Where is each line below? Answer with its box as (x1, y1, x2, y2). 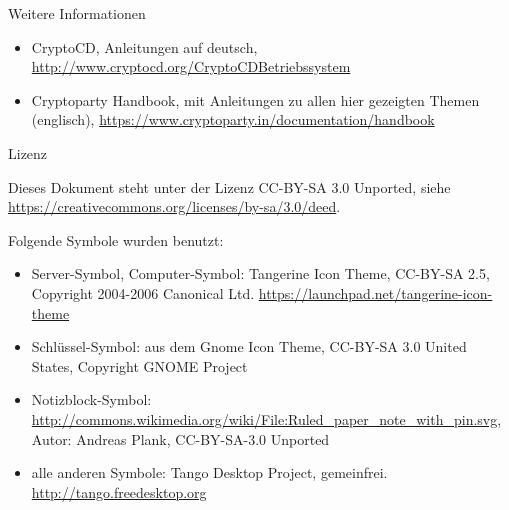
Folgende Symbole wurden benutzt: (8, 229, 224, 250)
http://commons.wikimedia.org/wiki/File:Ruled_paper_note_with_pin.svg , (31, 408, 502, 429)
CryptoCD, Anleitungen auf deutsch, (31, 36, 258, 57)
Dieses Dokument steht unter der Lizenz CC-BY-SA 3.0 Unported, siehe (8, 176, 451, 197)
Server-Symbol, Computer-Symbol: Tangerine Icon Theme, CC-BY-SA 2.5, (31, 263, 490, 284)
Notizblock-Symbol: (31, 389, 152, 410)
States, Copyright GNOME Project (31, 355, 248, 376)
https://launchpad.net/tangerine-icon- (258, 282, 493, 303)
